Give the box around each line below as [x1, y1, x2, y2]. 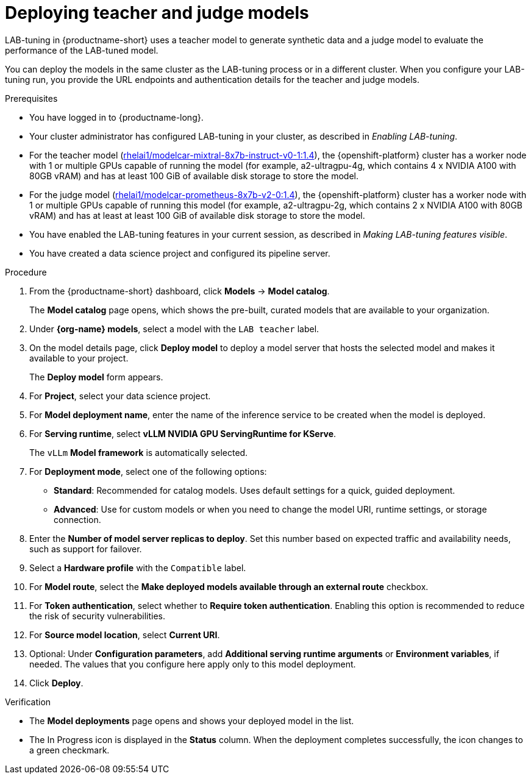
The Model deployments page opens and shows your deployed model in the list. [29, 715, 354, 726]
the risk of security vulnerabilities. [29, 610, 165, 621]
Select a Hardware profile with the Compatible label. [29, 562, 246, 573]
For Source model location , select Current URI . [29, 629, 220, 640]
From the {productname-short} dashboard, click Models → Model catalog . [29, 285, 330, 296]
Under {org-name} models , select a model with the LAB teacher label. [29, 323, 319, 334]
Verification [5, 696, 51, 707]
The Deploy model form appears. [29, 371, 163, 382]
